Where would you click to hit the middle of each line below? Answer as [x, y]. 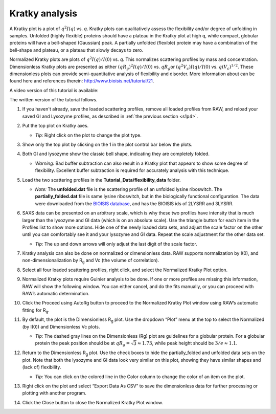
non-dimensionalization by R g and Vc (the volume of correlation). [91, 261]
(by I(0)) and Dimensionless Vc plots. [61, 326]
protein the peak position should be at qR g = [83, 344]
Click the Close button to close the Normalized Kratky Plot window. [93, 402]
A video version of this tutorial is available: [54, 90]
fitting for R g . [36, 311]
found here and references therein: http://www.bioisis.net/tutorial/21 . [82, 81]
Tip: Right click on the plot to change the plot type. [88, 135]
